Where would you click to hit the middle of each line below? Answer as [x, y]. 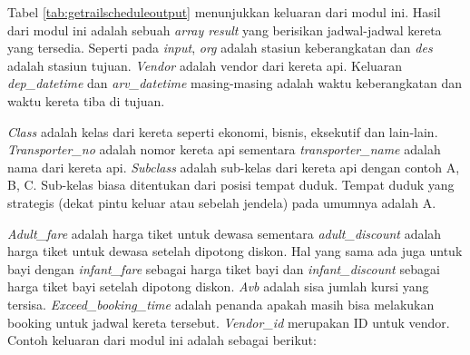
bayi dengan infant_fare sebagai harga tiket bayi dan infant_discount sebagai [224, 268]
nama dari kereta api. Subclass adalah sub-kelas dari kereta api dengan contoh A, [234, 167]
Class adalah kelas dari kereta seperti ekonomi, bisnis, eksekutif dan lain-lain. [223, 131]
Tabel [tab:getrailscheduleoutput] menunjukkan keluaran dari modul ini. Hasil [224, 12]
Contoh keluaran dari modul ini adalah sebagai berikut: [162, 340]
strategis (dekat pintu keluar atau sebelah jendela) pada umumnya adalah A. [222, 202]
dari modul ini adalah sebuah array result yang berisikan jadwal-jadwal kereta [225, 30]
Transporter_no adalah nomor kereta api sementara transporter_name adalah [224, 149]
